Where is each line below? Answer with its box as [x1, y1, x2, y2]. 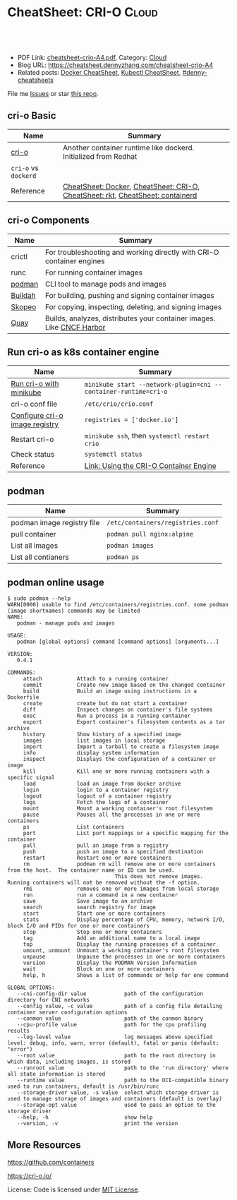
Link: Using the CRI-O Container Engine [84, 461, 217, 471]
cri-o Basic [7, 110, 56, 122]
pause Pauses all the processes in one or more [23, 811, 200, 818]
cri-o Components [7, 215, 90, 227]
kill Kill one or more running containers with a [23, 768, 210, 775]
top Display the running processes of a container [23, 941, 217, 948]
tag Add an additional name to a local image [23, 935, 200, 942]
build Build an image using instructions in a [23, 688, 197, 695]
